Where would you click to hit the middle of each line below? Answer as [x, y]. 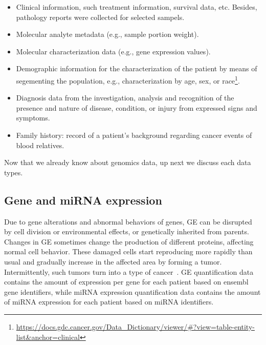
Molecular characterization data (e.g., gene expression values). [113, 51]
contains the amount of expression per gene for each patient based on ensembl [126, 282]
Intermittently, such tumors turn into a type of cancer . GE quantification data [129, 271]
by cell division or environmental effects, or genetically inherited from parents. [127, 231]
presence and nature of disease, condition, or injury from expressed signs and [137, 107]
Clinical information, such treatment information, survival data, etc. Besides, [137, 7]
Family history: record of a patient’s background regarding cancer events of [134, 135]
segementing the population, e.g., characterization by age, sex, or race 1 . [128, 79]
